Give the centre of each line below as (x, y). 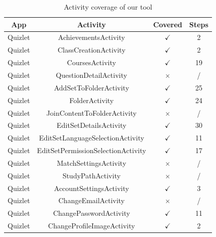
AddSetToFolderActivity (91, 87)
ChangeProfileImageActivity (92, 226)
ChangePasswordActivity (92, 213)
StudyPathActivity (91, 175)
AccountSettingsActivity (92, 188)
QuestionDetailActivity (91, 75)
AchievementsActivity (92, 37)
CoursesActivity (91, 62)
